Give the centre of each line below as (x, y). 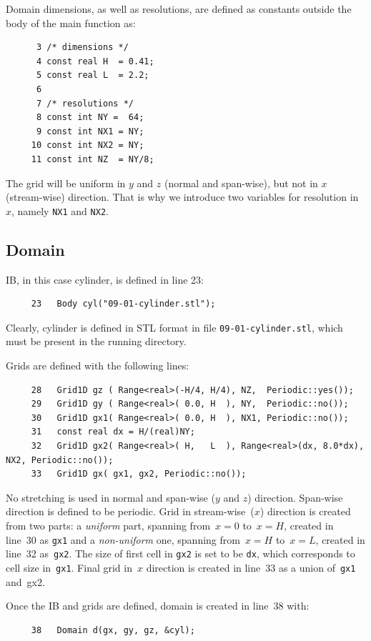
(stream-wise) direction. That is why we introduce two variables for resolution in (182, 197)
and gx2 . (25, 581)
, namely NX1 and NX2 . (60, 210)
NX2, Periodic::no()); (60, 460)
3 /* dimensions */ (82, 48)
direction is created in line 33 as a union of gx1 (251, 567)
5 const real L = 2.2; (93, 75)
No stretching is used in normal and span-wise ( (110, 497)
